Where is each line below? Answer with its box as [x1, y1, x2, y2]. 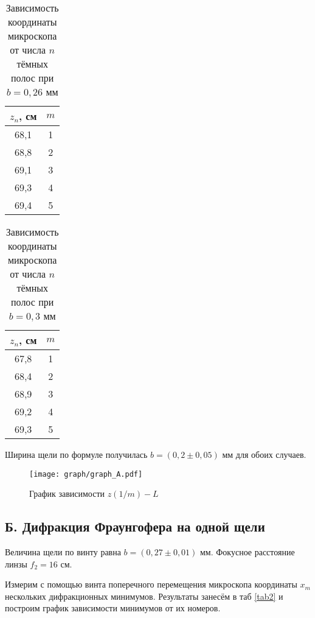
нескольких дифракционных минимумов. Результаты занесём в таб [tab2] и [5, 589, 283, 602]
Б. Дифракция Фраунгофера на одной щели [5, 517, 265, 536]
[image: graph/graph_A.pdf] [29, 469, 143, 479]
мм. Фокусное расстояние [200, 546, 295, 558]
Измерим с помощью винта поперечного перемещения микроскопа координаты [5, 578, 297, 591]
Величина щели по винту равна [5, 546, 121, 558]
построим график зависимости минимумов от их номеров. [5, 602, 221, 614]
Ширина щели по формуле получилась [5, 448, 148, 460]
